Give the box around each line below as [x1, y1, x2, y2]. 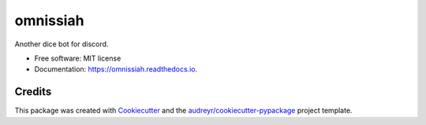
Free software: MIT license [34, 53, 121, 63]
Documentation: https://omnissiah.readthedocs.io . [34, 64, 197, 74]
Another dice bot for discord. [14, 39, 109, 49]
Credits [14, 85, 52, 98]
